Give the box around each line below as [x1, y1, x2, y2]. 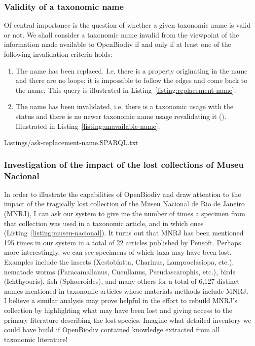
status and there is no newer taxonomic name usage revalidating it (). [15, 111, 226, 121]
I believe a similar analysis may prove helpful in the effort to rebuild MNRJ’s [4, 295, 237, 306]
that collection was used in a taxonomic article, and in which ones [4, 218, 204, 228]
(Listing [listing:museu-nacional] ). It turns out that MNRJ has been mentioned [4, 228, 244, 238]
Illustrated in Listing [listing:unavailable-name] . [15, 120, 160, 131]
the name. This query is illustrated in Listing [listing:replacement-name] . [15, 84, 236, 95]
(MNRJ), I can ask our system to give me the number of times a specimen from [4, 208, 245, 219]
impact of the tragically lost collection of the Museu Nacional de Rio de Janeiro [4, 198, 245, 209]
